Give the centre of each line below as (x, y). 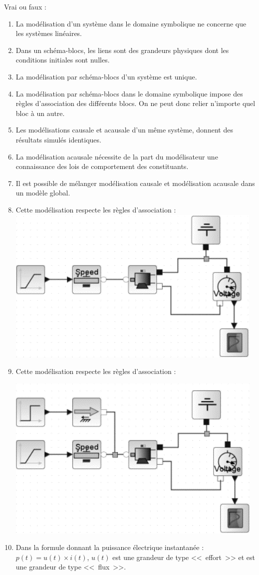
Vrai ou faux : (25, 6)
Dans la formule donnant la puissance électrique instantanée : (110, 547)
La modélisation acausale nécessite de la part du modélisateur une (117, 156)
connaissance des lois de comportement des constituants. (102, 166)
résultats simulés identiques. (58, 139)
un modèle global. (43, 193)
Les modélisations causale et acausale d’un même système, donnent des (124, 130)
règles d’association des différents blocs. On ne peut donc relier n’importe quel (135, 103)
